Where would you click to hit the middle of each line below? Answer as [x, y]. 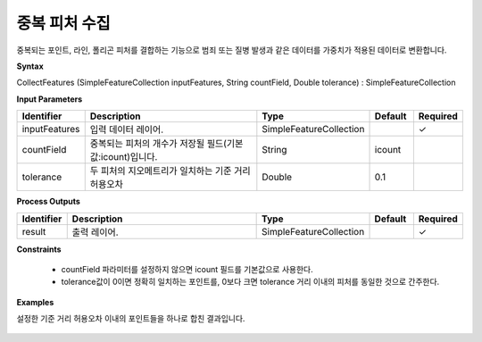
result [34, 231]
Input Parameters [50, 99]
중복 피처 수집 [63, 23]
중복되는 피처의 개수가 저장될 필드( [158, 144]
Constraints [39, 249]
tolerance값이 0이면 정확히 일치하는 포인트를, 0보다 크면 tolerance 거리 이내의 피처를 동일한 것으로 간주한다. [250, 282]
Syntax [30, 66]
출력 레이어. [96, 232]
